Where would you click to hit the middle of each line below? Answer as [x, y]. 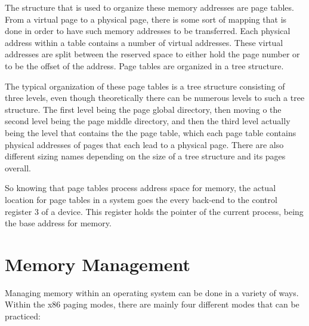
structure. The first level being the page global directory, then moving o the [143, 109]
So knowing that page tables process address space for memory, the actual [140, 188]
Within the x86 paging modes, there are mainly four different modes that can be [152, 304]
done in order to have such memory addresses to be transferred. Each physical [148, 31]
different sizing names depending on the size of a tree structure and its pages [145, 156]
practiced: [23, 316]
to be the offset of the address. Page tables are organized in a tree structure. [144, 65]
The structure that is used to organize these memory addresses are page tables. [149, 7]
